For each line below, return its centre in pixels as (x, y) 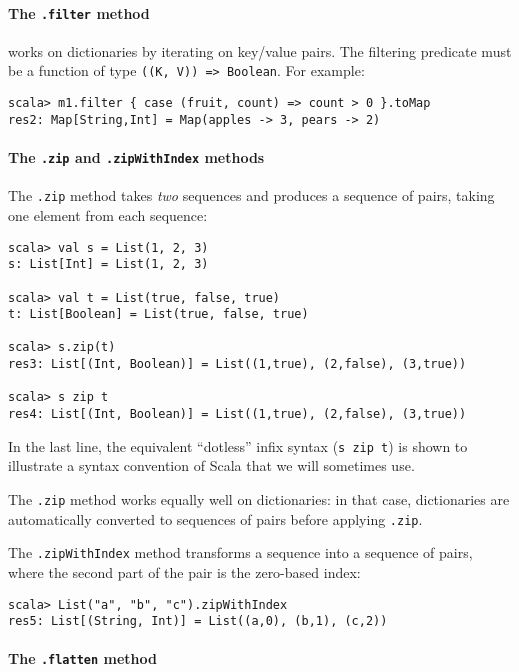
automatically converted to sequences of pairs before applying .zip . (215, 518)
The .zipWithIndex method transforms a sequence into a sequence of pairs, (240, 552)
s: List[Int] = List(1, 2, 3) (108, 264)
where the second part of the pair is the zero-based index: (184, 571)
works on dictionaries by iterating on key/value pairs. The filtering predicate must (260, 50)
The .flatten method (82, 658)
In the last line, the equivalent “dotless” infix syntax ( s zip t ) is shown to (238, 445)
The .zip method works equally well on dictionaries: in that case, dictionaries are (259, 499)
